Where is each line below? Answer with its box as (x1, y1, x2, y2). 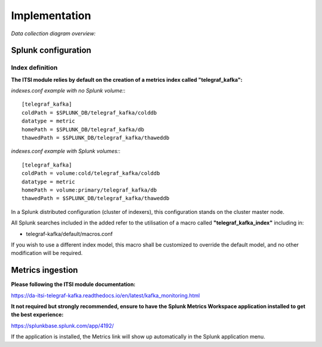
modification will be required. (11, 250, 83, 257)
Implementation (11, 9, 92, 22)
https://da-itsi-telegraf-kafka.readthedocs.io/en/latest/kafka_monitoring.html (11, 291, 200, 299)
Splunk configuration (11, 45, 92, 56)
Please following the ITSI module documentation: (11, 281, 136, 288)
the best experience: (11, 311, 64, 318)
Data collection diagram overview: (11, 30, 96, 37)
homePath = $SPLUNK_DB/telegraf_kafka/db (21, 126, 144, 133)
